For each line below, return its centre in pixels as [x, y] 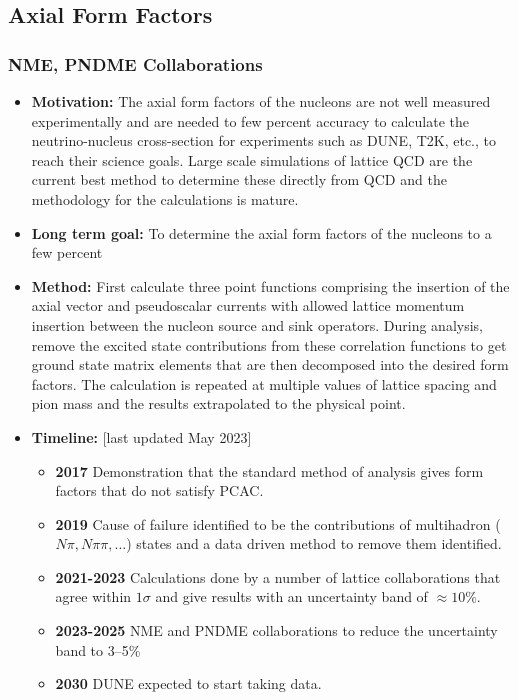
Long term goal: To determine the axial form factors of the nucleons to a [261, 232]
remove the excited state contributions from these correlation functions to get [269, 344]
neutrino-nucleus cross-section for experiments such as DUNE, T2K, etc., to [264, 140]
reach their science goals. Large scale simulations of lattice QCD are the [252, 159]
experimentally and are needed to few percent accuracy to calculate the [250, 120]
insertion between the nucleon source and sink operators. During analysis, [257, 324]
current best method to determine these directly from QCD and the [239, 179]
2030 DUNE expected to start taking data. [188, 683]
